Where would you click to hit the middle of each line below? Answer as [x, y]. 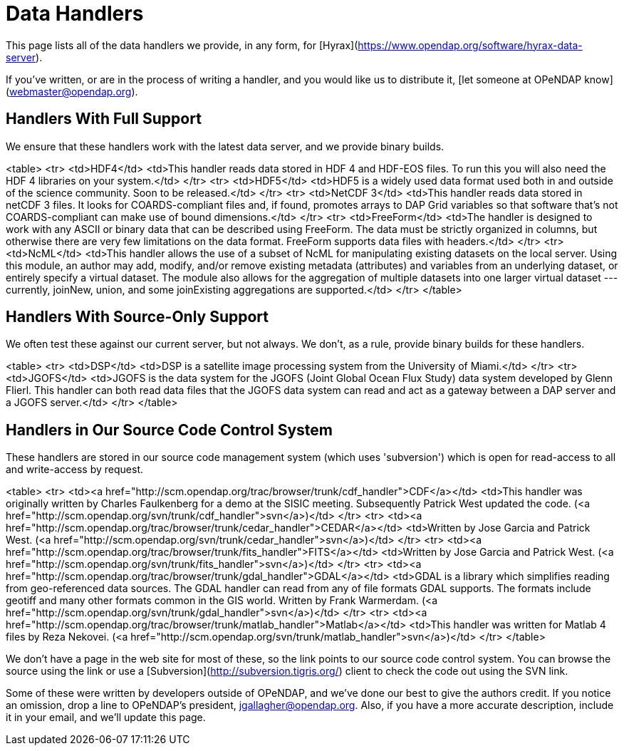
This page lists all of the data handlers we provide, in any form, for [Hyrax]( [182, 45]
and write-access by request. [74, 470]
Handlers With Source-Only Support [137, 317]
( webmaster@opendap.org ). [72, 91]
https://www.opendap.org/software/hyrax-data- [470, 45]
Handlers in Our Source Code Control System [169, 430]
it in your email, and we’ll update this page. [106, 718]
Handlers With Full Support [104, 119]
